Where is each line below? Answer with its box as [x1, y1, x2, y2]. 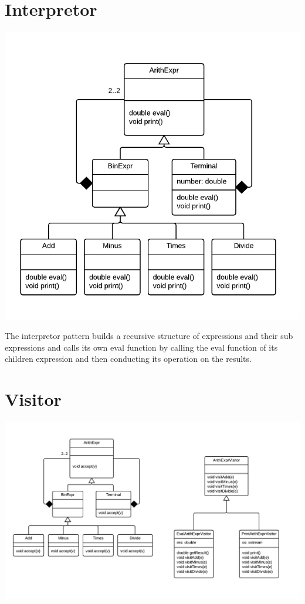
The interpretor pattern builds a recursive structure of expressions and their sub [5, 330, 293, 342]
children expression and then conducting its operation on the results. [5, 352, 252, 365]
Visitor [5, 387, 62, 411]
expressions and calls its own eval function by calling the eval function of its [5, 341, 278, 353]
